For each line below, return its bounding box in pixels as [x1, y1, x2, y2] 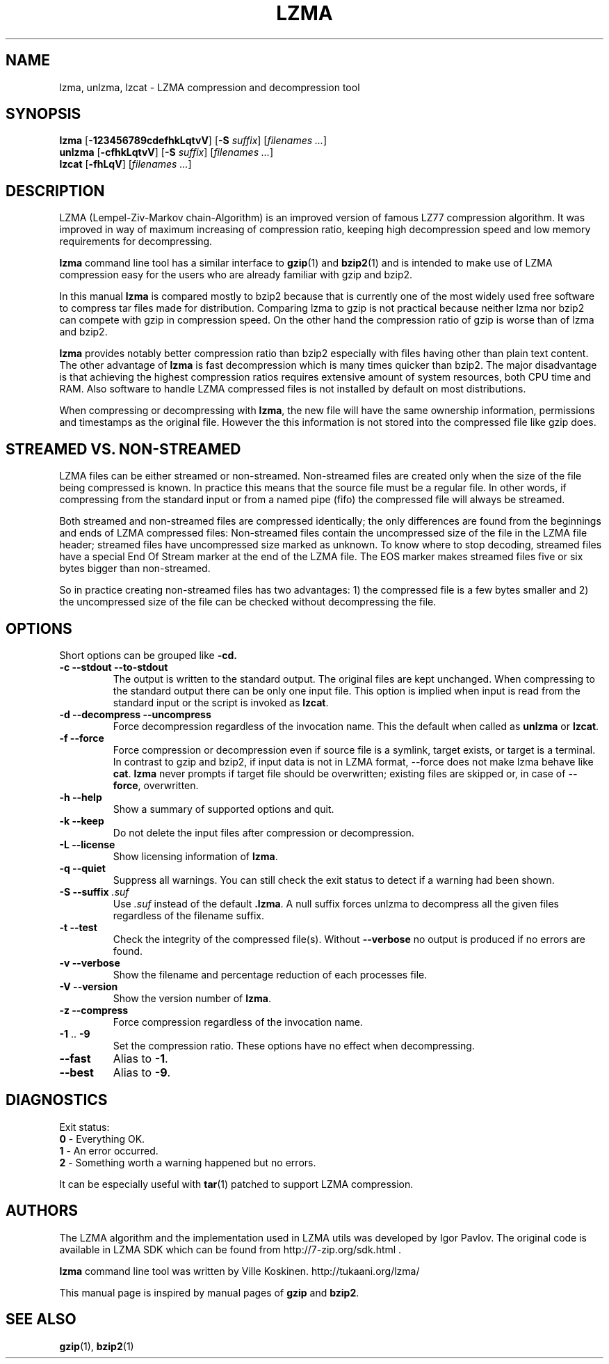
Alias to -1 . [113, 1051, 168, 1065]
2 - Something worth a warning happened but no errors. [59, 1156, 316, 1168]
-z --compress [59, 1004, 129, 1016]
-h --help [59, 791, 102, 803]
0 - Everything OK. [59, 1132, 145, 1145]
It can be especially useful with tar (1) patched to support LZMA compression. [59, 1177, 414, 1190]
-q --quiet [59, 862, 106, 874]
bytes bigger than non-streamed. [59, 562, 211, 575]
